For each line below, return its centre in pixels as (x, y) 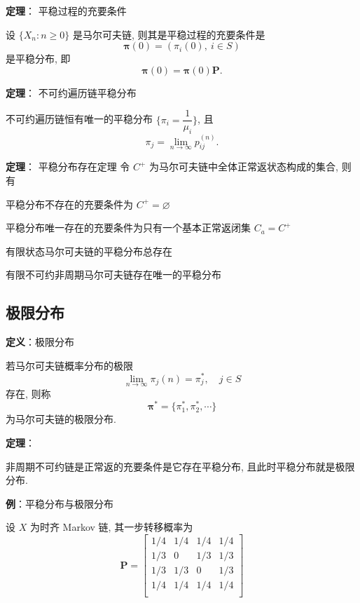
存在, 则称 (28, 393)
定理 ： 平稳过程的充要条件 (66, 11)
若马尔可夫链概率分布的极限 (69, 365)
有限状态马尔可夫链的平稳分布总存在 (89, 251)
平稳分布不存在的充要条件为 (69, 204)
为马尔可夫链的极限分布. (61, 419)
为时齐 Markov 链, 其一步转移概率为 (111, 527)
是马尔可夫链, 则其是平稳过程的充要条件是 (169, 34)
